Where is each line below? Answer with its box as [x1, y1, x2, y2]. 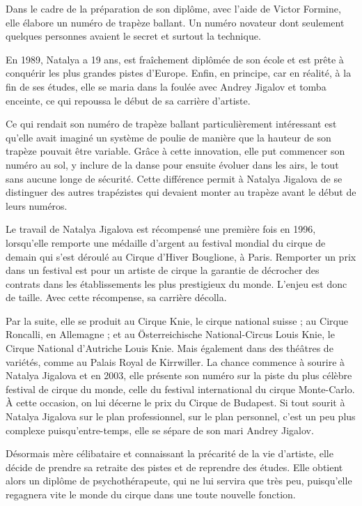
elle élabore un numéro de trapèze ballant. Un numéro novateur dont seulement [6, 15, 345, 29]
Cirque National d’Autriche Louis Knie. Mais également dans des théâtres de [6, 341, 333, 355]
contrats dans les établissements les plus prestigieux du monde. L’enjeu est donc [6, 276, 347, 291]
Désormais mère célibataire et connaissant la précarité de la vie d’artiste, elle [6, 446, 333, 461]
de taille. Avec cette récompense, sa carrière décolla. [6, 290, 227, 305]
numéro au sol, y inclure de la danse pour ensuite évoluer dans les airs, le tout [6, 157, 339, 171]
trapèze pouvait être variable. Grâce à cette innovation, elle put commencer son [6, 144, 345, 158]
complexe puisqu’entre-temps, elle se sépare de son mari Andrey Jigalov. [6, 422, 314, 437]
